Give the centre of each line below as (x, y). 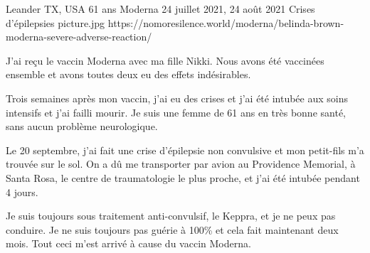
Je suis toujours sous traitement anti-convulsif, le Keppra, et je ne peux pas (171, 216)
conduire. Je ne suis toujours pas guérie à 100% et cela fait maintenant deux (172, 229)
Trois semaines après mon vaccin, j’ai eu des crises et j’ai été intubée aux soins (177, 98)
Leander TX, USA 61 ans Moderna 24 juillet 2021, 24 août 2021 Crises (160, 9)
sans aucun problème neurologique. (82, 126)
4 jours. (22, 192)
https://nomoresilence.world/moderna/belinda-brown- (226, 22)
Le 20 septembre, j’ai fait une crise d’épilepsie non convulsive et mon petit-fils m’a (185, 150)
